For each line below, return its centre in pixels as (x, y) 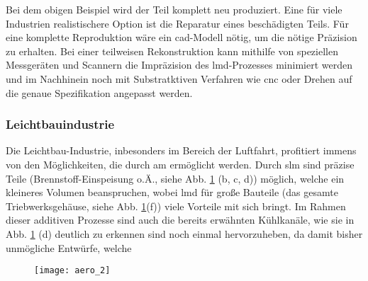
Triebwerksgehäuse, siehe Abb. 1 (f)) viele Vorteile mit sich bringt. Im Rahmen (176, 206)
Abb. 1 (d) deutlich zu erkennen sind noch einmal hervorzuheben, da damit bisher (184, 233)
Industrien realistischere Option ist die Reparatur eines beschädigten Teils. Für (177, 23)
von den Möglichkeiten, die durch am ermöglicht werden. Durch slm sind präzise (180, 164)
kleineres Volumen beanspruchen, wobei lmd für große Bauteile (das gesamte (172, 192)
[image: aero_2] (72, 271)
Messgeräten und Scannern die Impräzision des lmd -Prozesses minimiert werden (179, 65)
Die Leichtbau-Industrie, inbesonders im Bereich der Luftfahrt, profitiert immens (181, 150)
